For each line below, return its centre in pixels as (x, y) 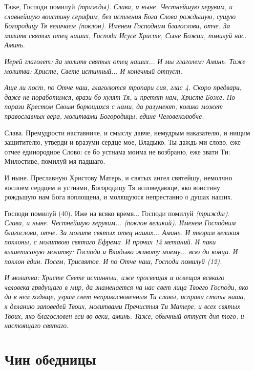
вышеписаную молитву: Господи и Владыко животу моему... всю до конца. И (121, 251)
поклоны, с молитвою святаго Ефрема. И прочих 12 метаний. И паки (110, 242)
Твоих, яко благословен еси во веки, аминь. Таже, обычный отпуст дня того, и (124, 316)
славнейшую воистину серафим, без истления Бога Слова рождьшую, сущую (120, 16)
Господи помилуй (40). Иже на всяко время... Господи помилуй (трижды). (117, 213)
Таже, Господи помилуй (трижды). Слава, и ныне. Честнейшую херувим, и (119, 6)
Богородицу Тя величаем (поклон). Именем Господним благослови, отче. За (117, 26)
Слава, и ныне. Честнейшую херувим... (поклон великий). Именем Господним (120, 223)
